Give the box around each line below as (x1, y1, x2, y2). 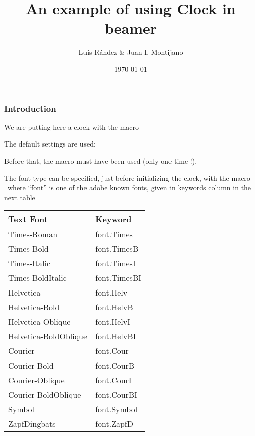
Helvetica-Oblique (8, 316, 71, 328)
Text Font (8, 213, 48, 225)
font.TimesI (95, 257, 136, 269)
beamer (104, 18, 157, 38)
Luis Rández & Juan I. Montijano (78, 47, 183, 57)
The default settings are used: (4, 138, 96, 149)
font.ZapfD (95, 418, 133, 430)
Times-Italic (8, 257, 51, 269)
